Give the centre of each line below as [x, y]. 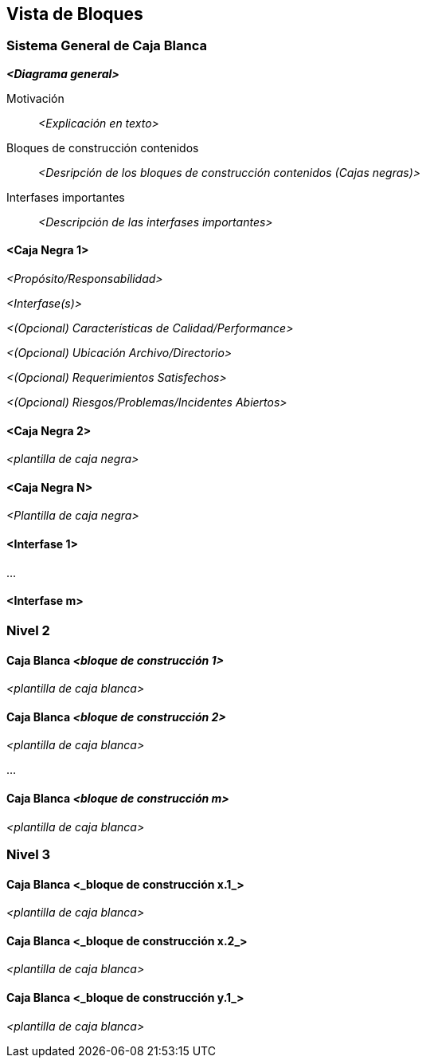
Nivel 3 [29, 854]
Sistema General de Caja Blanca [107, 46]
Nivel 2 [28, 630]
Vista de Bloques [75, 14]
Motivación [35, 98]
